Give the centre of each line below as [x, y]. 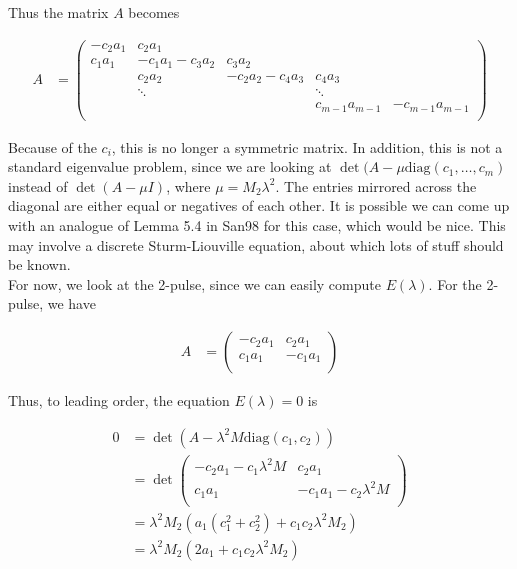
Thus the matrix [58, 12]
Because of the [52, 146]
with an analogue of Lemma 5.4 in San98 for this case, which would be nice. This [257, 225]
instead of [38, 185]
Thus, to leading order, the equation [119, 400]
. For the [455, 283]
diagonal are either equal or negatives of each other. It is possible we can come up [259, 205]
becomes [154, 12]
